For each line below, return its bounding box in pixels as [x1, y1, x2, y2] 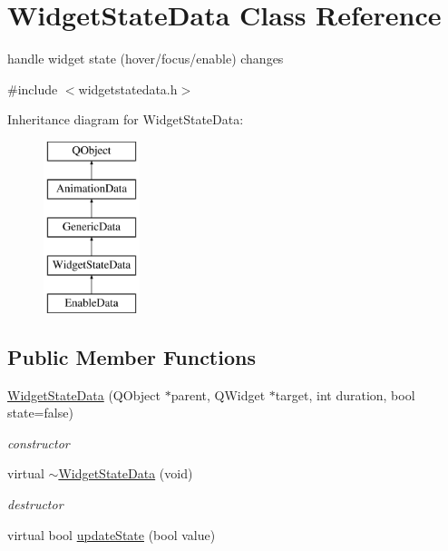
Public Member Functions [7, 342, 256, 370]
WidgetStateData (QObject [7, 385, 161, 404]
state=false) [7, 403, 73, 422]
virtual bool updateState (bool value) [7, 525, 216, 544]
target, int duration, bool [275, 385, 415, 404]
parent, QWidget [170, 385, 266, 404]
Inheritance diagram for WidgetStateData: [7, 110, 244, 129]
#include [7, 79, 58, 98]
